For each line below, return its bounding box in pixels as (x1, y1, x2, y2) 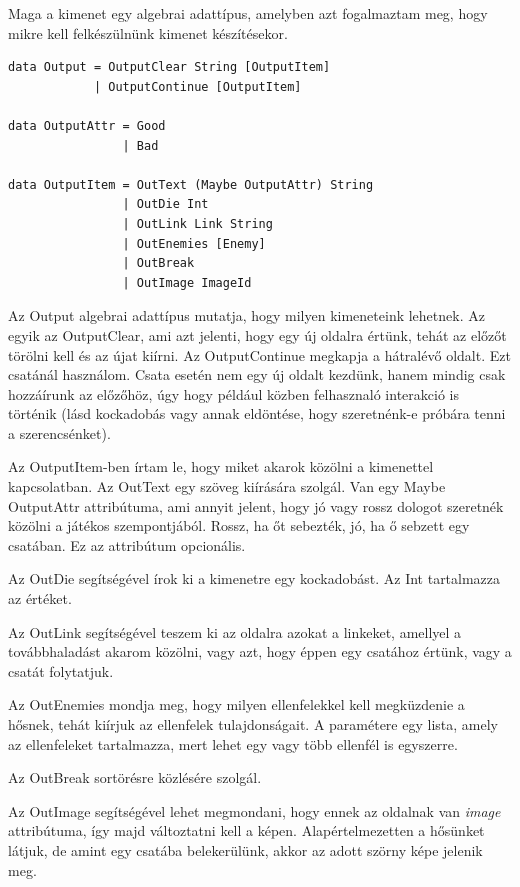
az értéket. (8, 588, 72, 609)
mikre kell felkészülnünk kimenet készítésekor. (8, 22, 288, 43)
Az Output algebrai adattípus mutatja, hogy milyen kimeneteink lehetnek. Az (8, 305, 485, 326)
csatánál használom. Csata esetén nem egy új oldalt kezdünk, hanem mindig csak (8, 364, 506, 385)
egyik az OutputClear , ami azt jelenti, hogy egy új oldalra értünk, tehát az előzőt (8, 324, 507, 345)
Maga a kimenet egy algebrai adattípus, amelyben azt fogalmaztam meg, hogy (8, 3, 488, 23)
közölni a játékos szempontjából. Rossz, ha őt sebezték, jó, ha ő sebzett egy (8, 515, 470, 536)
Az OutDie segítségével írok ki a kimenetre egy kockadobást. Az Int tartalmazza (8, 568, 501, 589)
